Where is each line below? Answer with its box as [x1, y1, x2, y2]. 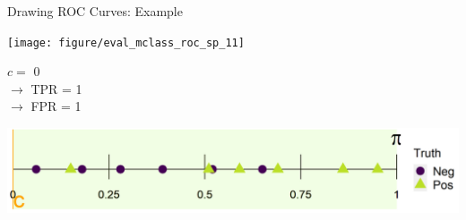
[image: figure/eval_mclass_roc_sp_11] [7, 36, 245, 49]
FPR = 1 [30, 97, 82, 115]
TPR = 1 [30, 79, 82, 97]
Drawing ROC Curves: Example [7, 2, 183, 20]
